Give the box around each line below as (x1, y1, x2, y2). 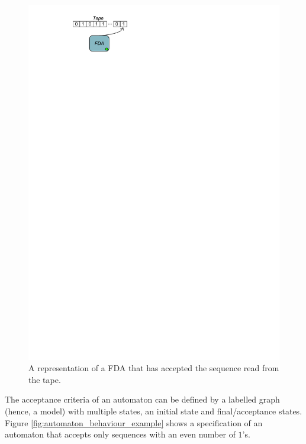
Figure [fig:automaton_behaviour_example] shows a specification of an (5, 416, 263, 429)
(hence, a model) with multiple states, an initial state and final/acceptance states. (5, 405, 302, 417)
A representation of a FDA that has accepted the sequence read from (28, 362, 279, 374)
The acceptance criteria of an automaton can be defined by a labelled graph (5, 393, 280, 406)
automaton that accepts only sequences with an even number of (5, 428, 236, 440)
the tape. (28, 373, 61, 385)
